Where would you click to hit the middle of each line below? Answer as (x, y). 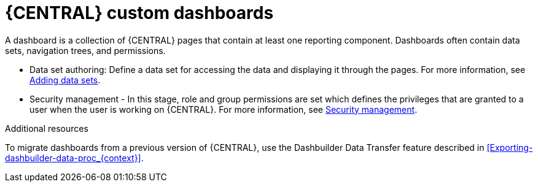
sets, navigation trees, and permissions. (85, 50)
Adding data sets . (65, 80)
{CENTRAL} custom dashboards (139, 13)
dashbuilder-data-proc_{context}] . (74, 158)
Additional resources (47, 128)
